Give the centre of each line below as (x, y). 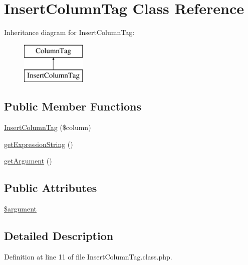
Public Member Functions (73, 106)
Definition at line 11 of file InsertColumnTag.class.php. (88, 256)
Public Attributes (51, 188)
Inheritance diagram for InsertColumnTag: (69, 32)
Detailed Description (59, 236)
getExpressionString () (39, 144)
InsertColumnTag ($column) (48, 127)
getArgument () (28, 161)
